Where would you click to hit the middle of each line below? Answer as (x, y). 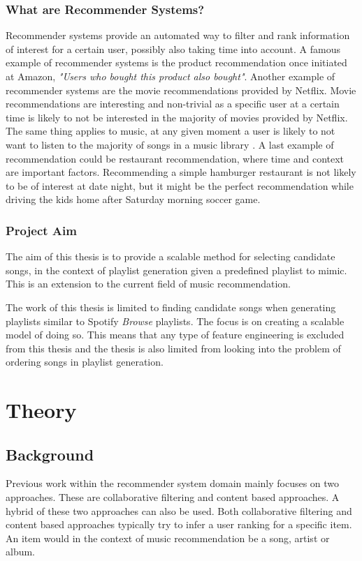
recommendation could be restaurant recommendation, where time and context (175, 158)
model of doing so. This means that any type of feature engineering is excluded (175, 335)
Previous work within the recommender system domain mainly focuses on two (173, 483)
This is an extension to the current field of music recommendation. (148, 284)
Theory (41, 410)
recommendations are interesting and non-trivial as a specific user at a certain (173, 104)
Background (50, 454)
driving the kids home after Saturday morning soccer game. (133, 199)
